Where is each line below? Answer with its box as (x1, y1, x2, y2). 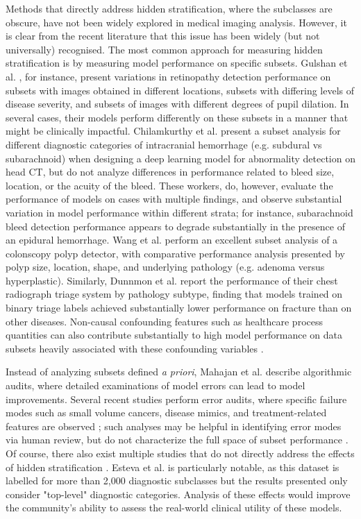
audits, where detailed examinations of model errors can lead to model (6, 378, 305, 393)
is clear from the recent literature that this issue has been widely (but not (6, 28, 320, 43)
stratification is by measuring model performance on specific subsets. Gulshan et (6, 56, 348, 70)
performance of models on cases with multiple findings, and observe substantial (6, 192, 342, 206)
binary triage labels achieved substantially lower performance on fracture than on (6, 300, 352, 315)
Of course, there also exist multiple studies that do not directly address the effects (6, 446, 355, 460)
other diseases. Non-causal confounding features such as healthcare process (6, 314, 323, 328)
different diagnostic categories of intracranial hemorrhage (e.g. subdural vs (6, 137, 322, 151)
